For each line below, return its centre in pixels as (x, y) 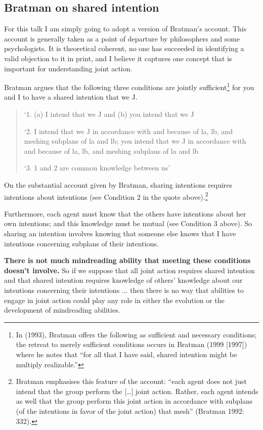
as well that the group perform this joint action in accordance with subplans (134, 401)
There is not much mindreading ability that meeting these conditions (127, 260)
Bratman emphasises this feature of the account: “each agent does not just (131, 381)
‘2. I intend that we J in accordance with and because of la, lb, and (128, 131)
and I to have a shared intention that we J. (71, 97)
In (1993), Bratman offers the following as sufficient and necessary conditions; (136, 334)
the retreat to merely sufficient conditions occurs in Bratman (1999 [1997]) (131, 344)
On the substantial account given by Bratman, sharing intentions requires (118, 184)
